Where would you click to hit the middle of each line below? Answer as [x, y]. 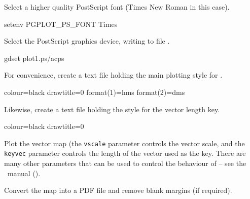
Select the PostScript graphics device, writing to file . [87, 41]
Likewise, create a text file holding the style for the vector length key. [112, 109]
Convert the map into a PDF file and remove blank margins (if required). [118, 190]
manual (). [24, 173]
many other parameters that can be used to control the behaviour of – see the [125, 163]
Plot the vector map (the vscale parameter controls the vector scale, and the [124, 143]
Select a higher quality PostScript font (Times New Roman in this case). [117, 7]
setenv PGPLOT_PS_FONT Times [61, 24]
